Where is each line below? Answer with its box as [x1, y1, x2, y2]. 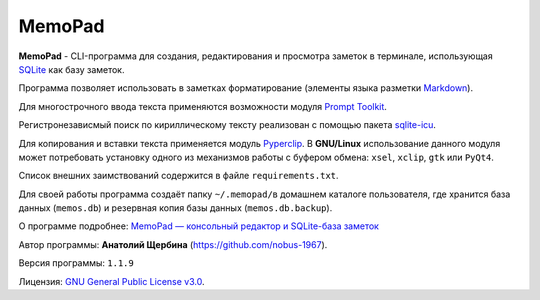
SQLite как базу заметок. [18, 63, 125, 75]
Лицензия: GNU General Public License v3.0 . [18, 275, 205, 287]
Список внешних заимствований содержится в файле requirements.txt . [18, 170, 339, 182]
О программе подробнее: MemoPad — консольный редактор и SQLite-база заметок [18, 220, 380, 232]
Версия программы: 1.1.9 [18, 257, 134, 269]
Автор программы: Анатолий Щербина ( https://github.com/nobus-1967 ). [18, 238, 328, 250]
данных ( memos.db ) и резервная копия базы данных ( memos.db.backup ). [18, 202, 333, 214]
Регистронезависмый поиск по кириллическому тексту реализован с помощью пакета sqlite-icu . [18, 119, 437, 131]
